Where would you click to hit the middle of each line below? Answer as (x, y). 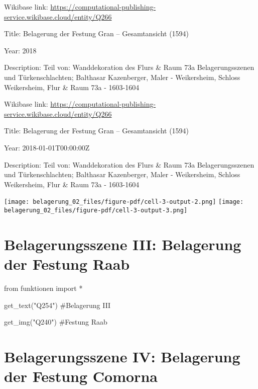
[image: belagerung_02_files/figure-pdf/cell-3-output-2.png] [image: (124, 202)
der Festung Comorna (81, 376)
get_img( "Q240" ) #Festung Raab (56, 322)
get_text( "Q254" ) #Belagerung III (57, 305)
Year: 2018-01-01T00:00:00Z (47, 147)
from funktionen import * (43, 288)
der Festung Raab (67, 264)
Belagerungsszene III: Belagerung (123, 244)
